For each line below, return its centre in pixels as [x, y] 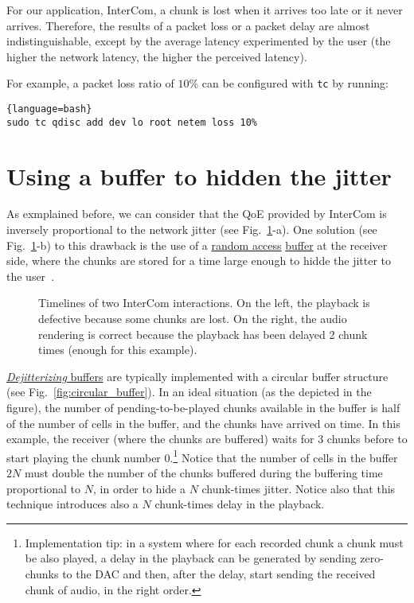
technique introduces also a [72, 504]
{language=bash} [49, 109]
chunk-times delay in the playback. [240, 504]
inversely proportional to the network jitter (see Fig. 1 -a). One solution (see [192, 230]
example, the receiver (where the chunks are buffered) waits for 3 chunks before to [207, 439]
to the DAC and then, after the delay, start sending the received [219, 574]
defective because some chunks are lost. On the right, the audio [193, 319]
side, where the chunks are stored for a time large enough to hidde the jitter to [199, 261]
